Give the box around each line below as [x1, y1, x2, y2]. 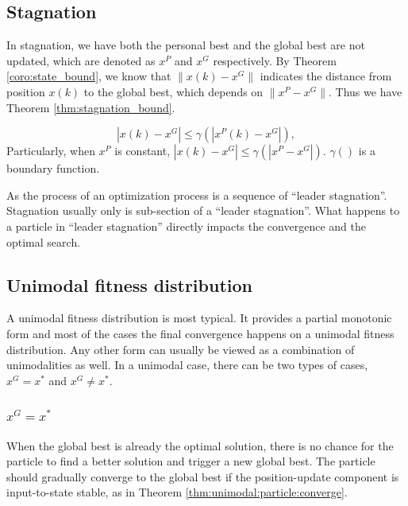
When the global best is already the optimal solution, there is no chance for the [6, 437, 394, 453]
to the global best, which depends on [83, 83, 264, 99]
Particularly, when [6, 142, 95, 159]
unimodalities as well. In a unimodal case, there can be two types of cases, [6, 356, 368, 373]
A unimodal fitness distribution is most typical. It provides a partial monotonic [6, 309, 392, 326]
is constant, [114, 142, 171, 159]
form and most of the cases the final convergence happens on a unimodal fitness [6, 325, 395, 341]
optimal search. [6, 233, 81, 250]
